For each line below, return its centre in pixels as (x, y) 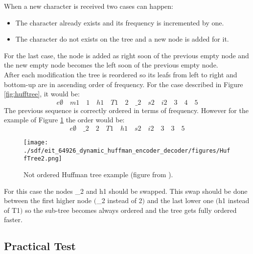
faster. (13, 219)
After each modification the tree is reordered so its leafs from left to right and (121, 74)
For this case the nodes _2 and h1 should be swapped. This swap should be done (126, 191)
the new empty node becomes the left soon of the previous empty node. (111, 65)
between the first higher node (48, 200)
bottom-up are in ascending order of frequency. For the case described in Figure (124, 84)
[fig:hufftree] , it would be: (42, 94)
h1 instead (234, 200)
